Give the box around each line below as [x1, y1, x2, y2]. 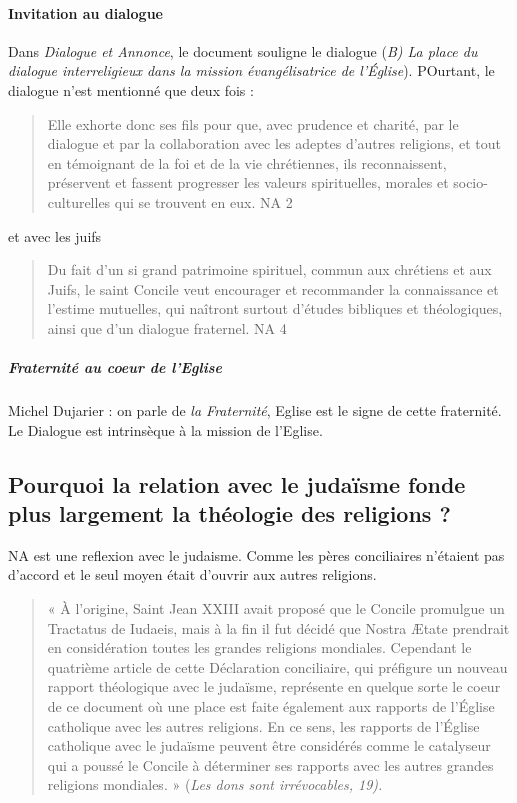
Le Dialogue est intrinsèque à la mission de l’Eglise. [8, 419, 323, 440]
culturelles [47, 191, 111, 212]
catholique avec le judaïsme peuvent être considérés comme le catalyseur [47, 735, 491, 756]
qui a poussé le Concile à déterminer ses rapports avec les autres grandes [47, 754, 494, 775]
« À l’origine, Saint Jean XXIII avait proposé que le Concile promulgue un [47, 598, 505, 619]
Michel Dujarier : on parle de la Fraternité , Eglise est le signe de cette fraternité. [8, 400, 502, 421]
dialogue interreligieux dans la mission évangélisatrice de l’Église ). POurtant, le [8, 60, 495, 81]
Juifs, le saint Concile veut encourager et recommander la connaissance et [47, 278, 499, 299]
